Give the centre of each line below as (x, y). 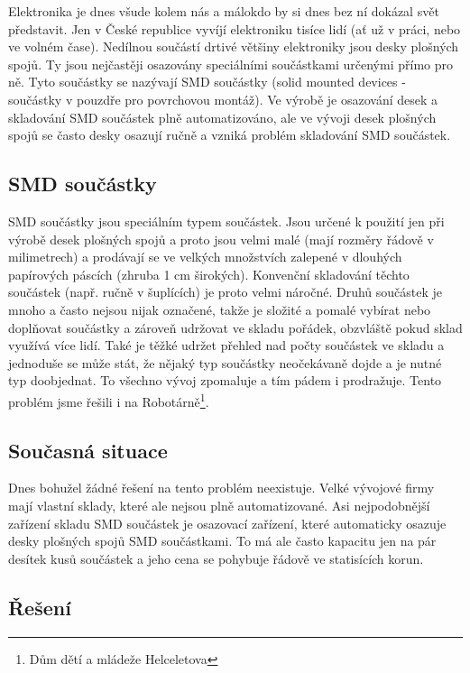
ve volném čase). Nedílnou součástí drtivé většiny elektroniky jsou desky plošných (234, 46)
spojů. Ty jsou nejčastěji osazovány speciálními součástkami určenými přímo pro (230, 64)
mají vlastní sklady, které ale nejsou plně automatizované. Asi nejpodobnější (219, 505)
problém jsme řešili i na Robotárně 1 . (109, 400)
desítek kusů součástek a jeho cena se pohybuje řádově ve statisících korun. (216, 558)
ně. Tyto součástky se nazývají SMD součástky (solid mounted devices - (207, 82)
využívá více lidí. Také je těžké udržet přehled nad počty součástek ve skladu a (226, 345)
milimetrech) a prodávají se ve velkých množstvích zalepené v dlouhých (205, 257)
